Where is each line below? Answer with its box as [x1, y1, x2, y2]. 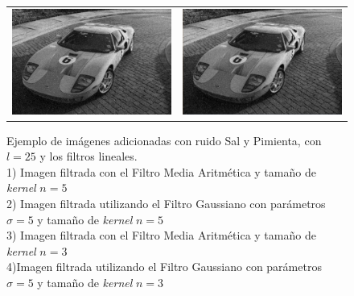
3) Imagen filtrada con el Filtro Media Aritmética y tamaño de [6, 227, 316, 244]
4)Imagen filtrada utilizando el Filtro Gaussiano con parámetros [6, 258, 322, 275]
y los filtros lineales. [39, 148, 138, 165]
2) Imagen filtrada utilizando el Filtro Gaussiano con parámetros [6, 194, 326, 211]
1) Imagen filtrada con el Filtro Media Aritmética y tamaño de [6, 163, 316, 180]
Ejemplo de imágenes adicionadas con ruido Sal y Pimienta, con [6, 131, 322, 148]
